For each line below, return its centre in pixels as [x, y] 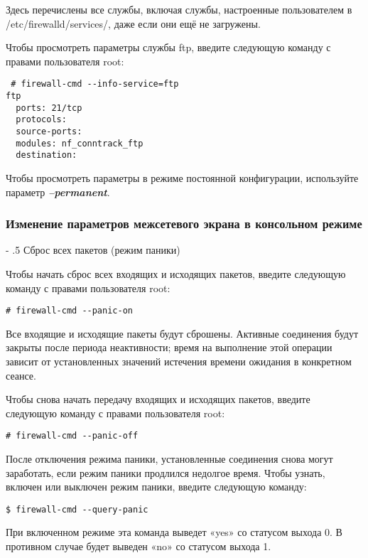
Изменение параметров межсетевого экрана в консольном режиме [184, 224]
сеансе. [21, 375]
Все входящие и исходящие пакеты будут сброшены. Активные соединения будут [182, 333]
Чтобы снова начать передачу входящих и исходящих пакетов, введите [158, 399]
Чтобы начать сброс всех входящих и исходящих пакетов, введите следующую [176, 273]
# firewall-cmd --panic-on [69, 311]
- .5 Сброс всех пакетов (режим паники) [93, 250]
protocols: [41, 120]
